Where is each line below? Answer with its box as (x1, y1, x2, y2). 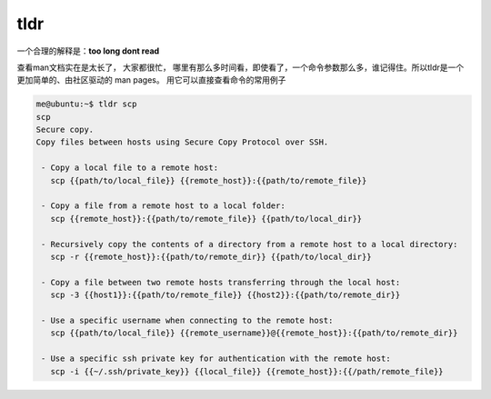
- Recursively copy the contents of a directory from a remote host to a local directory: (41, 239, 458, 249)
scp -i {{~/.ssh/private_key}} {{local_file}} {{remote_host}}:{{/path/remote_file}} (50, 366, 445, 376)
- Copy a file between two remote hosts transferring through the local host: (41, 277, 401, 287)
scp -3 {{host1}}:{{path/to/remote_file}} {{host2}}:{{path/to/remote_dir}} (50, 290, 401, 300)
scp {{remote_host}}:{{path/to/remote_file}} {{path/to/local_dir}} (50, 214, 363, 224)
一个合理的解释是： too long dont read (16, 45, 160, 56)
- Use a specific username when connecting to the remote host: (41, 314, 334, 325)
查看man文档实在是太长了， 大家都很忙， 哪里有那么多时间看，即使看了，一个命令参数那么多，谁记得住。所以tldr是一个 (16, 62, 465, 73)
